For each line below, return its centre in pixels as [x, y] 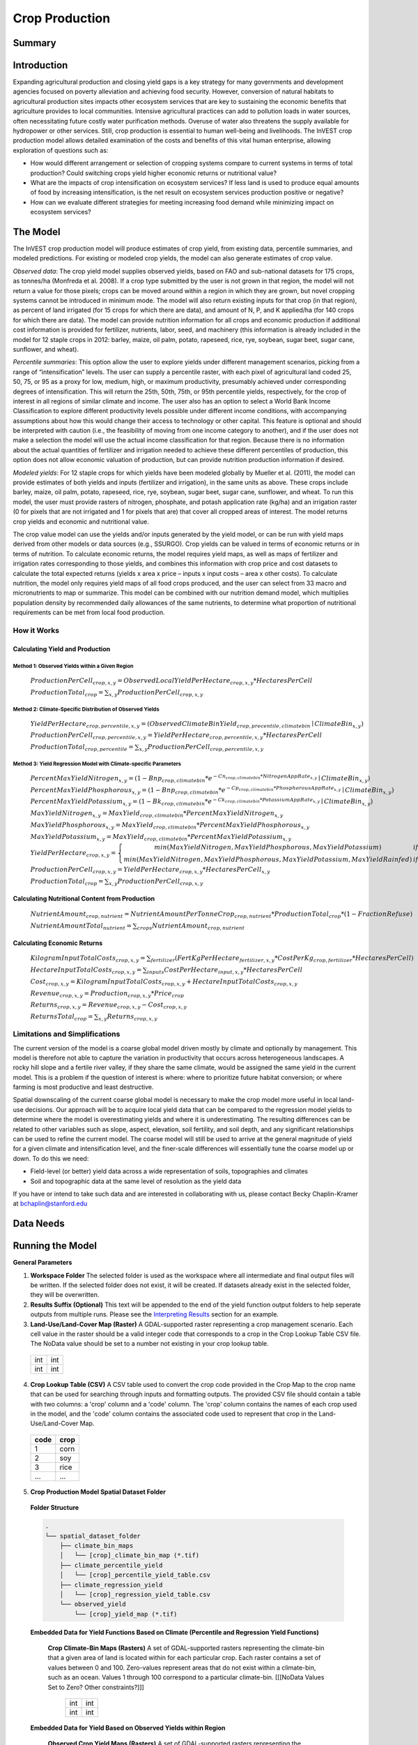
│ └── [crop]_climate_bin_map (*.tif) [130, 1555]
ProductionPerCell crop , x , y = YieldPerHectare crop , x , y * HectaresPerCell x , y [150, 870]
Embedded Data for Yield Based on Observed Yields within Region [128, 1728]
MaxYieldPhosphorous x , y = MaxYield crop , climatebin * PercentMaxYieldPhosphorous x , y [170, 826]
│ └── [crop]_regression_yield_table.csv [135, 1594]
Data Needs [39, 1224]
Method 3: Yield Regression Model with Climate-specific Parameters [97, 764]
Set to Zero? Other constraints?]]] [96, 1687]
